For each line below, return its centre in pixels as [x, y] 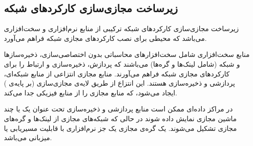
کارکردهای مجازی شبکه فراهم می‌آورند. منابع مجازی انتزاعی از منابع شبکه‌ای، [117, 73]
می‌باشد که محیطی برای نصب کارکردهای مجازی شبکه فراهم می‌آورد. [105, 38]
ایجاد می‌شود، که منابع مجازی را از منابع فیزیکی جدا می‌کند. [91, 92]
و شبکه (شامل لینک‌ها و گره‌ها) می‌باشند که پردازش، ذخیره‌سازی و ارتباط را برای [122, 64]
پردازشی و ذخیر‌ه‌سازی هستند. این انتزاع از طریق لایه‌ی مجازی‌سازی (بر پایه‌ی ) [120, 83]
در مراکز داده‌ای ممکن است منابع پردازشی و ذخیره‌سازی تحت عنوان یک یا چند [118, 109]
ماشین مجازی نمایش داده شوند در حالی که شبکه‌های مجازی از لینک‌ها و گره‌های [120, 118]
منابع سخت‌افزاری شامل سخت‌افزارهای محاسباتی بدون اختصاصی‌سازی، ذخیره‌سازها [127, 54]
